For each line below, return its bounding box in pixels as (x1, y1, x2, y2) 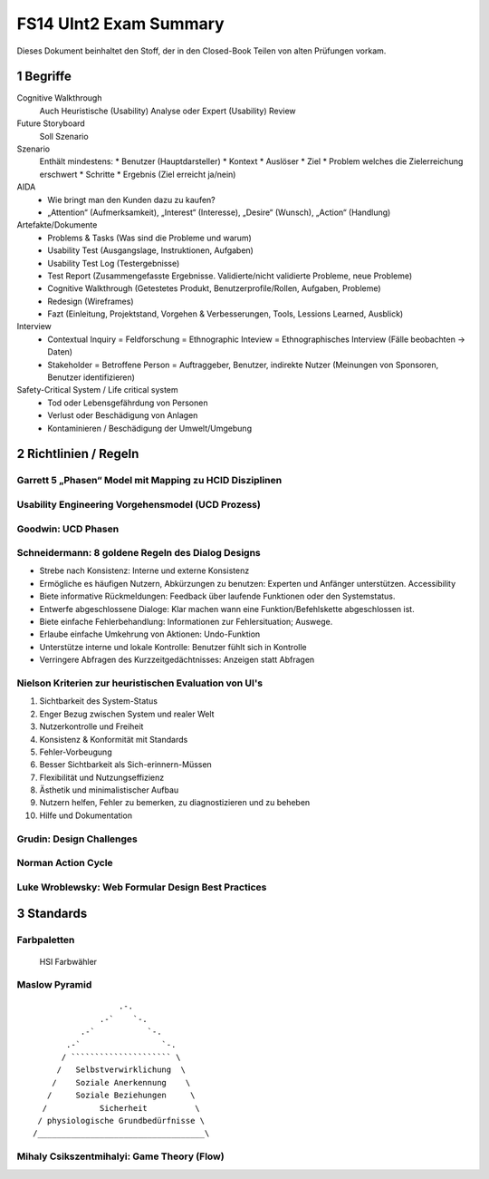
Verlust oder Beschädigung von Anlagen (47, 410, 198, 421)
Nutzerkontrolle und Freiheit (39, 721, 144, 732)
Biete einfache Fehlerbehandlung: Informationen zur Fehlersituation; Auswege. (39, 617, 333, 628)
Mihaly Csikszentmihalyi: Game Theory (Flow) (16, 1150, 225, 1163)
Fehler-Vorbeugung (39, 746, 112, 757)
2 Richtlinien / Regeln (16, 446, 139, 462)
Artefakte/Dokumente (16, 219, 98, 230)
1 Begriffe (16, 69, 72, 84)
